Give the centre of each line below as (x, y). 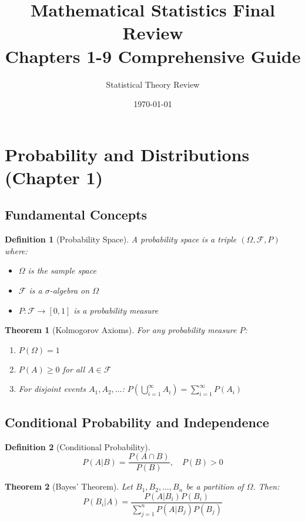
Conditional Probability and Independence (137, 422)
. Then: (266, 486)
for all (74, 369)
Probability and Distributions (127, 154)
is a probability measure (116, 310)
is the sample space (62, 270)
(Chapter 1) (54, 177)
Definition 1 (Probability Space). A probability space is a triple (121, 239)
